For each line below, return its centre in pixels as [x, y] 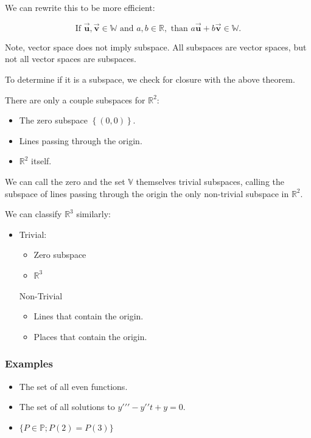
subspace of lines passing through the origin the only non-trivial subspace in [147, 193]
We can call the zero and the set [65, 181]
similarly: [93, 214]
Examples [29, 363]
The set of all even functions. [73, 386]
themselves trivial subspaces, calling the [210, 181]
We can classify [33, 214]
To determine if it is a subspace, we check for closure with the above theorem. [150, 79]
